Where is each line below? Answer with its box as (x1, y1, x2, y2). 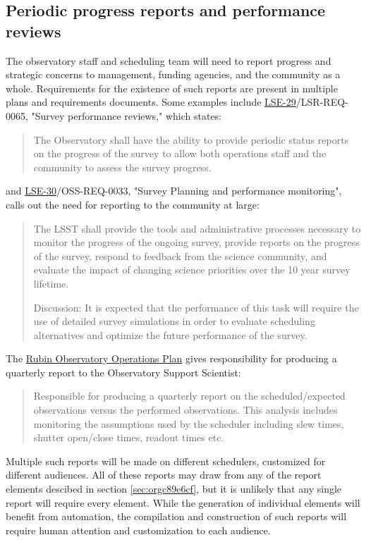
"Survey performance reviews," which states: (31, 108, 222, 123)
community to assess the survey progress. (33, 159, 212, 174)
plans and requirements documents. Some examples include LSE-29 (6, 94, 296, 109)
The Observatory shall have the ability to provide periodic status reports (33, 132, 349, 147)
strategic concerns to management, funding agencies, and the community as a (6, 67, 341, 82)
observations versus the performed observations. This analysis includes (33, 402, 338, 417)
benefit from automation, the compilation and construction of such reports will (6, 509, 347, 524)
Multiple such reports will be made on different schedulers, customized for (6, 453, 326, 468)
